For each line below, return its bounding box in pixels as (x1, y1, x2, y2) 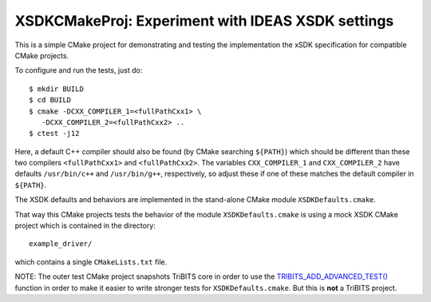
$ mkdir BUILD (29, 84, 84, 93)
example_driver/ (29, 240, 93, 248)
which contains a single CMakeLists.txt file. (14, 256, 168, 267)
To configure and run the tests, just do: (14, 66, 143, 75)
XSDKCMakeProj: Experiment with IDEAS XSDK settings (14, 12, 394, 30)
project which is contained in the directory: (14, 221, 156, 231)
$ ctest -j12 (29, 129, 80, 138)
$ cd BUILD (29, 96, 72, 105)
